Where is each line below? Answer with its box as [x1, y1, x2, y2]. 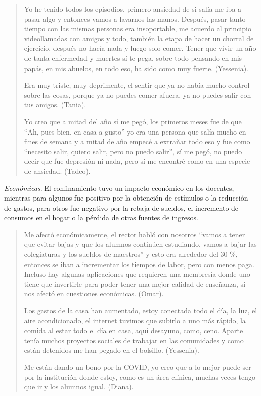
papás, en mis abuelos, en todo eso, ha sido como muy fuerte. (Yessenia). [24, 62, 249, 73]
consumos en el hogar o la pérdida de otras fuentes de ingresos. [4, 212, 198, 223]
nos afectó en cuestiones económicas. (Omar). [24, 288, 164, 299]
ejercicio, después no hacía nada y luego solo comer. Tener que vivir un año [24, 43, 256, 53]
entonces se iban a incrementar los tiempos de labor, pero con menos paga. [24, 258, 255, 269]
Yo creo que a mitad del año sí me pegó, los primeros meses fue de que [24, 116, 242, 126]
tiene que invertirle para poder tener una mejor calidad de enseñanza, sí [24, 278, 246, 289]
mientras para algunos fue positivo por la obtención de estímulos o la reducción [4, 192, 248, 203]
